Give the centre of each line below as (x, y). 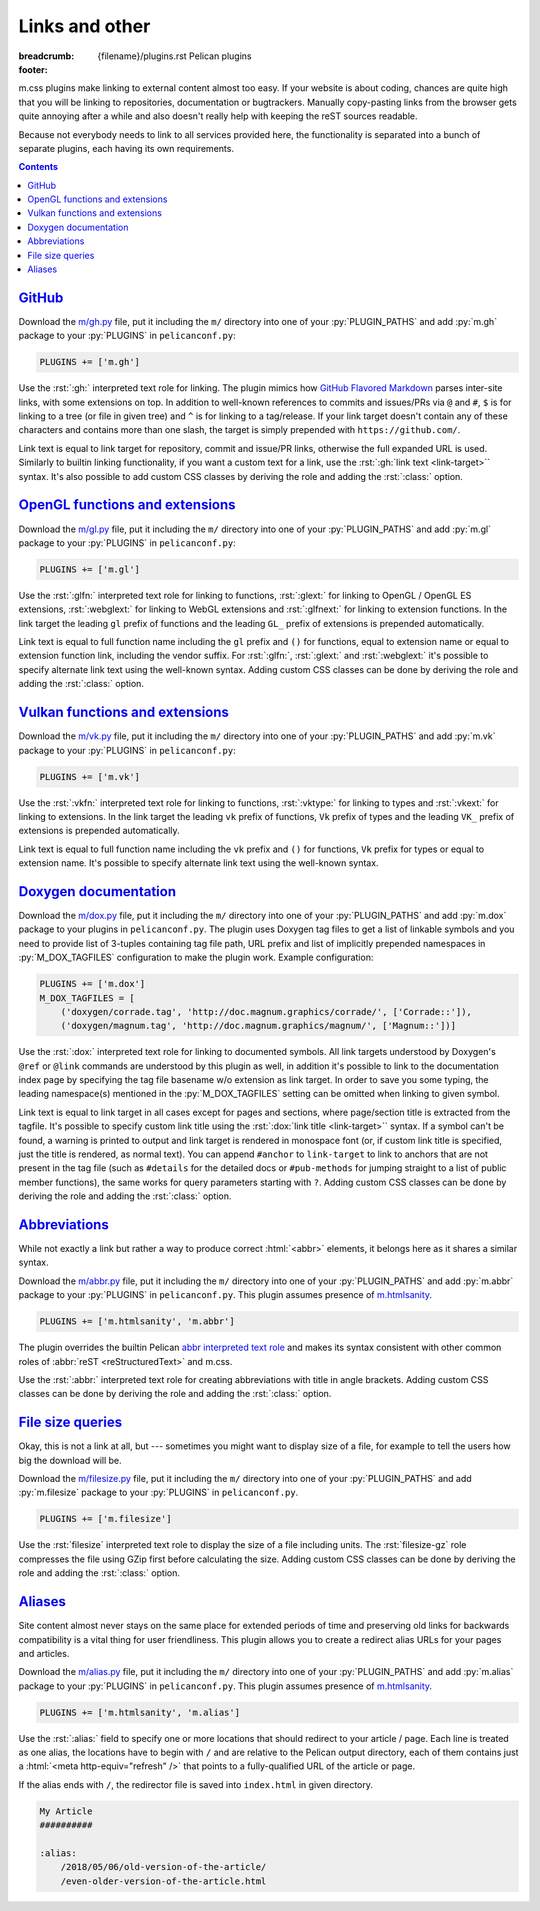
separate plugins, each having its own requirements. (126, 148)
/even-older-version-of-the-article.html (163, 1881)
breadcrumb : (46, 56)
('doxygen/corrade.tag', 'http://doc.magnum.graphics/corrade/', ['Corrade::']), (266, 1011)
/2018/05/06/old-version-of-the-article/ (163, 1867)
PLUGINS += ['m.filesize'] (105, 1519)
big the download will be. (70, 1460)
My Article (66, 1811)
